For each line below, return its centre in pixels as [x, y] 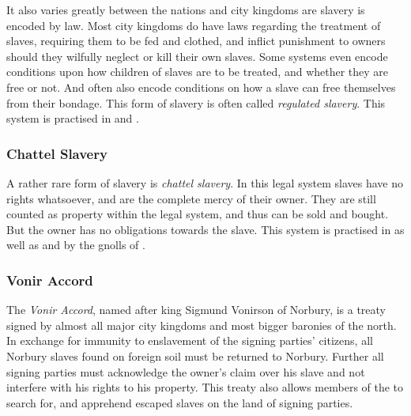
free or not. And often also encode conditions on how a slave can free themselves [201, 87]
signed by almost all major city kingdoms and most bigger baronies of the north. [202, 325]
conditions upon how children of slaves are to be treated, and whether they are [198, 72]
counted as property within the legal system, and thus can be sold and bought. [198, 214]
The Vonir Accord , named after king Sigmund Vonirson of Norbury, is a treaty [196, 310]
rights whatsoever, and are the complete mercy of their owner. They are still [191, 198]
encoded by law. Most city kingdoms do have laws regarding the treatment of [194, 25]
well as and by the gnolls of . [76, 245]
